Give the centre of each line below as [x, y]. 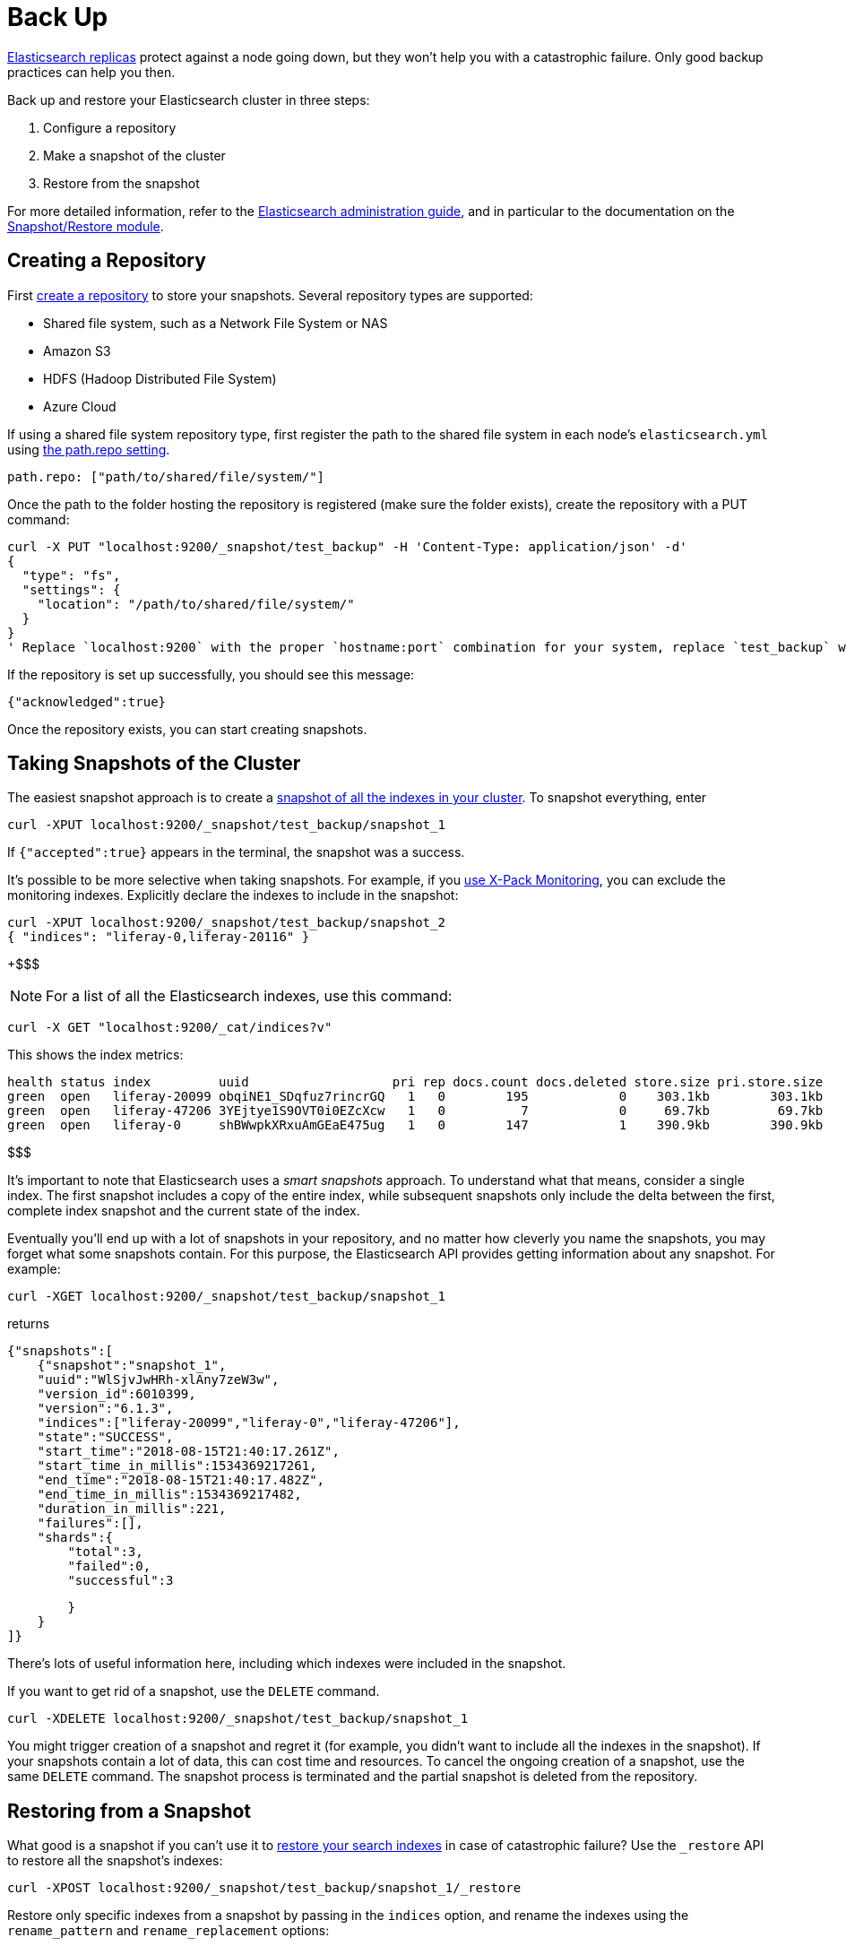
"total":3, [105, 1552]
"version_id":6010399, [117, 1394]
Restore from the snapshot [121, 183]
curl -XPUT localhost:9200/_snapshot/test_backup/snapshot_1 [226, 825]
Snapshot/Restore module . [86, 226]
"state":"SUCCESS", [105, 1437]
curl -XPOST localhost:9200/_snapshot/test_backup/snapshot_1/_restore [264, 1888]
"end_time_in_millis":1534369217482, [169, 1495]
